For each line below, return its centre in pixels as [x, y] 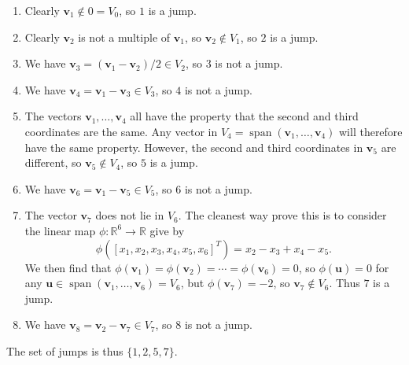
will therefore [370, 131]
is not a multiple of [124, 37]
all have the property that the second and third [244, 116]
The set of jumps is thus [65, 350]
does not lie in [130, 215]
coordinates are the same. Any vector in [121, 131]
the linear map [60, 230]
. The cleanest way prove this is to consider [282, 215]
